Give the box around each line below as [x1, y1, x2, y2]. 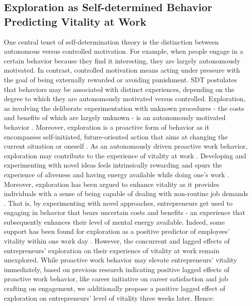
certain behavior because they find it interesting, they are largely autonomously [4, 55, 240, 65]
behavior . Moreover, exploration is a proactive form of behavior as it [4, 122, 209, 132]
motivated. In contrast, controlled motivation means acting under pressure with [4, 65, 240, 75]
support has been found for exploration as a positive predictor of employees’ [4, 226, 230, 236]
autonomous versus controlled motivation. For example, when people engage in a [4, 46, 243, 56]
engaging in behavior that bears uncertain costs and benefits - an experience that [4, 207, 245, 217]
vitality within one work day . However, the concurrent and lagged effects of [4, 236, 230, 246]
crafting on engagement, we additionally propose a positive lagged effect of [4, 283, 225, 293]
